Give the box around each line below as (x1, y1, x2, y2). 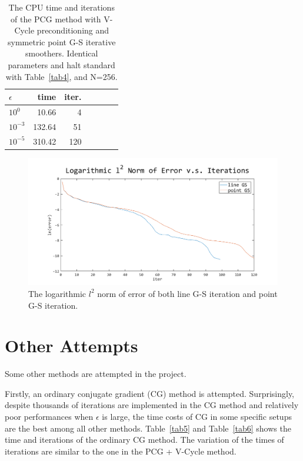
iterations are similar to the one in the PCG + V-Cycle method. (5, 445, 237, 457)
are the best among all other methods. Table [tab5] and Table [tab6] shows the (5, 422, 291, 434)
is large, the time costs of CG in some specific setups (102, 410, 292, 423)
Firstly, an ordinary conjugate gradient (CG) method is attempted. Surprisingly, (5, 387, 295, 399)
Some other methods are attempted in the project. (5, 368, 187, 380)
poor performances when (5, 410, 94, 423)
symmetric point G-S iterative (8, 35, 116, 48)
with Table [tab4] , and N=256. (5, 70, 118, 82)
